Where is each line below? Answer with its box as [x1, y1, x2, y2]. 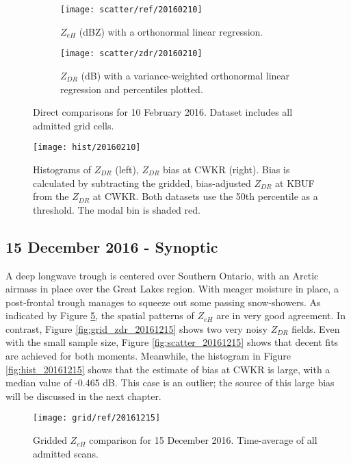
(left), [115, 162, 139, 176]
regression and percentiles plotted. [60, 82, 203, 96]
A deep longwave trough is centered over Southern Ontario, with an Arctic [5, 268, 319, 282]
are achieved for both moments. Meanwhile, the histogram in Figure [5, 349, 291, 363]
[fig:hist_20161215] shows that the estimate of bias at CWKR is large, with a [5, 362, 330, 376]
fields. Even [291, 321, 340, 336]
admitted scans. [33, 446, 99, 460]
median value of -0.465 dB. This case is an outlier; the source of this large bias [5, 375, 335, 390]
